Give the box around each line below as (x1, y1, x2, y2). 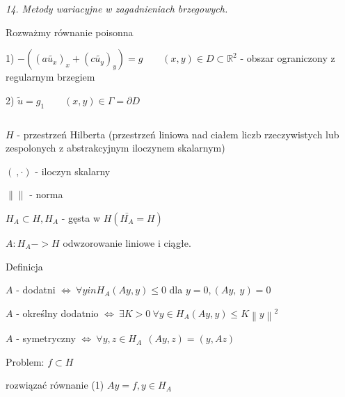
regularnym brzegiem (6, 70, 95, 84)
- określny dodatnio (16, 305, 99, 320)
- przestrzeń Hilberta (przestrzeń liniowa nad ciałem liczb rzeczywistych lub (17, 127, 339, 141)
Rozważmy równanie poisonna (6, 24, 134, 39)
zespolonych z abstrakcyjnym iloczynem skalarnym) (6, 140, 225, 155)
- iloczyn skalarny (35, 163, 111, 178)
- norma (29, 187, 63, 202)
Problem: (6, 354, 45, 368)
